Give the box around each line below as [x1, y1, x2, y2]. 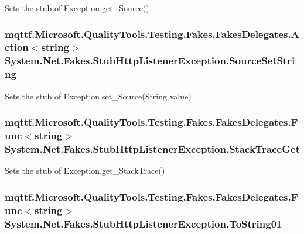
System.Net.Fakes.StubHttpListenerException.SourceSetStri [5, 53, 295, 68]
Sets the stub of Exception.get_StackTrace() [5, 164, 165, 177]
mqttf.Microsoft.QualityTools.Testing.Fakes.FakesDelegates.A [5, 26, 299, 41]
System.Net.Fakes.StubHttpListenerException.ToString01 [5, 216, 282, 230]
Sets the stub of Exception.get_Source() [5, 2, 149, 13]
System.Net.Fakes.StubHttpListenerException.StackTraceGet [5, 141, 300, 156]
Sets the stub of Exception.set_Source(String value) [5, 90, 192, 102]
